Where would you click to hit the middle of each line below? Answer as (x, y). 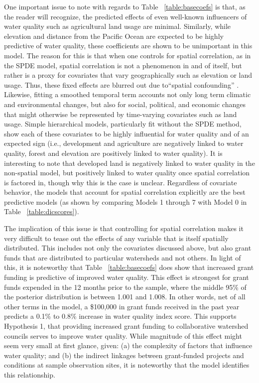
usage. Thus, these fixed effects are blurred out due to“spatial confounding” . (122, 84)
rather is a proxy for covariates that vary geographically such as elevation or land (128, 75)
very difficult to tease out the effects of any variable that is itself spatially (116, 238)
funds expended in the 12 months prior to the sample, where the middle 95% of (125, 287)
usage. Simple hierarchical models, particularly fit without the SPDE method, (123, 124)
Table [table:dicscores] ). (42, 211)
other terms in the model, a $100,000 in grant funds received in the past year (122, 306)
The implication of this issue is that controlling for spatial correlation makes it (124, 228)
